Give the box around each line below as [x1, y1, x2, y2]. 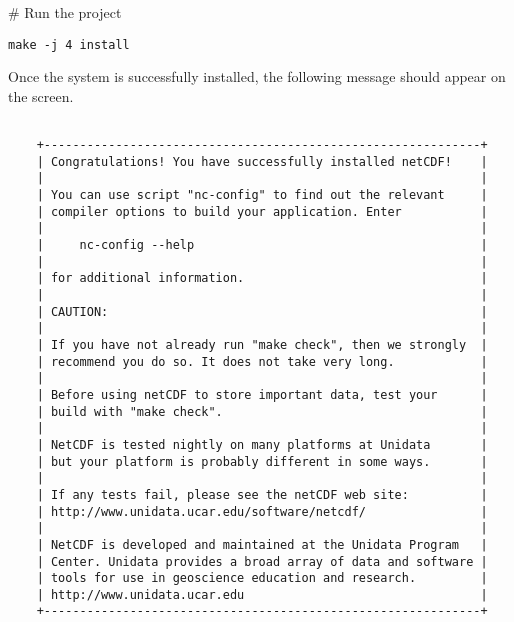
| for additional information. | [36, 271, 488, 286]
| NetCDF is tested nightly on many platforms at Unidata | [36, 437, 488, 452]
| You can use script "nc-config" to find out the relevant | [36, 188, 488, 203]
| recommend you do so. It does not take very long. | [36, 354, 488, 369]
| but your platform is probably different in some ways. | [36, 454, 488, 469]
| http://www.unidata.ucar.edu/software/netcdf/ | [36, 504, 488, 519]
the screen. [8, 85, 74, 106]
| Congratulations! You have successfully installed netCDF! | [36, 154, 488, 169]
